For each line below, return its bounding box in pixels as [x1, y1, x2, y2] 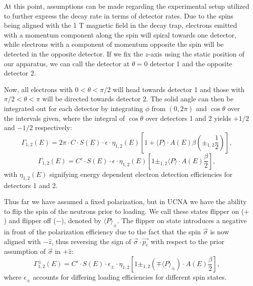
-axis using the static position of [148, 48, 245, 58]
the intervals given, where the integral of [4, 113, 125, 123]
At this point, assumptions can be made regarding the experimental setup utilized [4, 1, 250, 11]
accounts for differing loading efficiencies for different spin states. [33, 272, 227, 282]
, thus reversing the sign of [51, 236, 131, 246]
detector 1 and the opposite [149, 58, 232, 68]
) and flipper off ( [4, 215, 56, 226]
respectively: [35, 122, 72, 133]
